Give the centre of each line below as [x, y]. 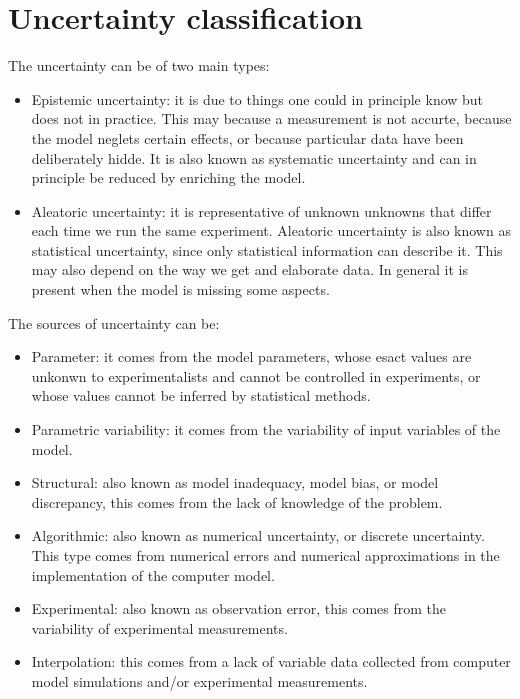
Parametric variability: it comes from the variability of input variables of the [266, 429]
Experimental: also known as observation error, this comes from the [238, 608]
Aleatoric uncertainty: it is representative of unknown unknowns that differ [261, 210]
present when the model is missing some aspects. [180, 289]
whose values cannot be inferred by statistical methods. [201, 395]
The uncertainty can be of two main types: [139, 65]
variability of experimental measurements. [159, 627]
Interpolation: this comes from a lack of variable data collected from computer [271, 661]
